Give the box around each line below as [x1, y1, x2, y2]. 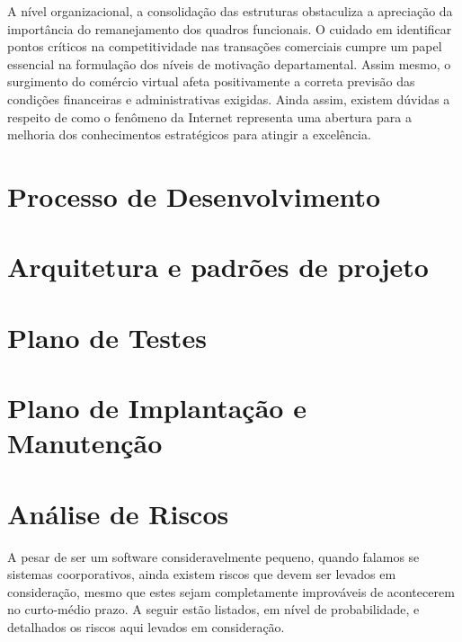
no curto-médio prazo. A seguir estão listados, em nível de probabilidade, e [7, 600, 420, 619]
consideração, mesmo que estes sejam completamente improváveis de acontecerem [7, 582, 455, 601]
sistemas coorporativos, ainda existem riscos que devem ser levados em [7, 565, 396, 584]
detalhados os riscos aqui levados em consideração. [7, 617, 285, 636]
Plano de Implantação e [7, 389, 307, 426]
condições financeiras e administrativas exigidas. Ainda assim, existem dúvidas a [7, 89, 450, 108]
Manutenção [7, 424, 163, 461]
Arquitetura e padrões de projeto [7, 248, 429, 285]
